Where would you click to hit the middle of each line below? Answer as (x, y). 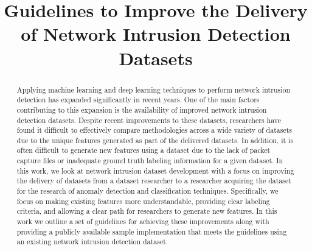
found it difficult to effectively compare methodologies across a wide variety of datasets (154, 130)
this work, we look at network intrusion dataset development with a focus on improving (155, 170)
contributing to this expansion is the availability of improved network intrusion (142, 109)
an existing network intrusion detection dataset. (92, 242)
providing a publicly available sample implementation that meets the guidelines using (152, 231)
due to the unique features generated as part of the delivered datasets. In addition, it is (155, 140)
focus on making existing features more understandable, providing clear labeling (143, 201)
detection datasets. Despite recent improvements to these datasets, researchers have (149, 120)
